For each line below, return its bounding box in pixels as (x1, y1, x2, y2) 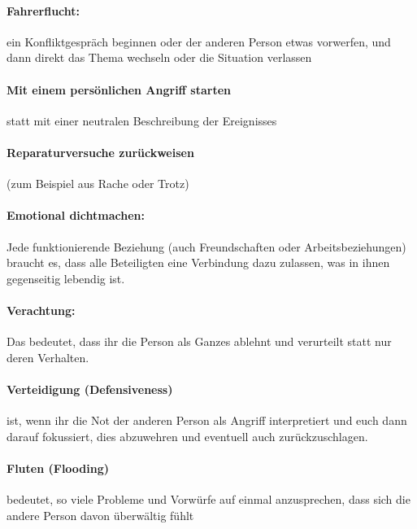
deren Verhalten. (7, 348, 89, 365)
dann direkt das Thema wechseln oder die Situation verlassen (7, 49, 312, 66)
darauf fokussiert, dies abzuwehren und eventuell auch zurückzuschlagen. (7, 427, 368, 444)
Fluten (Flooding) (7, 459, 110, 476)
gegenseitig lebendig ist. (7, 269, 125, 286)
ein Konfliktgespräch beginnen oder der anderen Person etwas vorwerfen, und (7, 33, 391, 50)
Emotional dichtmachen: (7, 207, 145, 224)
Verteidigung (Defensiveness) (7, 380, 173, 397)
